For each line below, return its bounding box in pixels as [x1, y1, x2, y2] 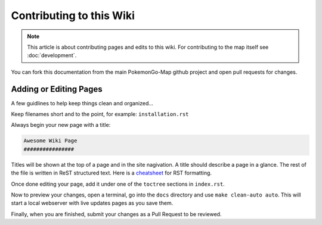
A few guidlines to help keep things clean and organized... [11, 99, 154, 107]
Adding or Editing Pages [11, 84, 103, 94]
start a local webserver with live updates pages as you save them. [11, 199, 174, 207]
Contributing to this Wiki [11, 9, 135, 22]
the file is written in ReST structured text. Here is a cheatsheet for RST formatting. [11, 170, 212, 177]
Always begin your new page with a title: [11, 121, 111, 129]
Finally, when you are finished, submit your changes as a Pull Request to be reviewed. [11, 210, 222, 217]
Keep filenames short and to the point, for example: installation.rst [11, 111, 189, 118]
